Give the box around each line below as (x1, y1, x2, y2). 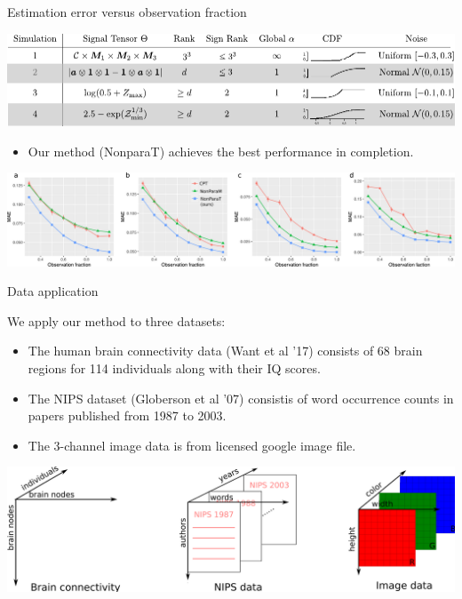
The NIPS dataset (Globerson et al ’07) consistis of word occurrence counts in (28, 388, 454, 407)
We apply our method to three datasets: (7, 311, 226, 330)
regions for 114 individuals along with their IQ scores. (28, 358, 321, 377)
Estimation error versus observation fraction (7, 3, 247, 20)
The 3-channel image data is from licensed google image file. (28, 435, 356, 454)
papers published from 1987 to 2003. (28, 406, 227, 425)
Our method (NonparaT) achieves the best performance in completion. (28, 141, 414, 160)
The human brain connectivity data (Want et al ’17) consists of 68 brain (28, 341, 423, 360)
